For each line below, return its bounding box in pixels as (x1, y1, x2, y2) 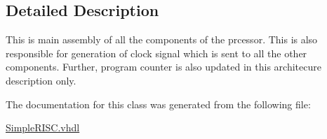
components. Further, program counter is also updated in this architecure (6, 59, 321, 74)
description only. (6, 73, 76, 87)
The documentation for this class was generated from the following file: (6, 96, 311, 111)
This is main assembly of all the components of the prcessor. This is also (6, 32, 318, 47)
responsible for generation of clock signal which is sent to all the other (6, 45, 307, 60)
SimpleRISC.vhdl (6, 120, 80, 135)
